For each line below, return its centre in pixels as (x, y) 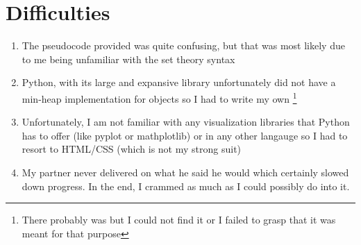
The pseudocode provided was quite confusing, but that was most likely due (183, 45)
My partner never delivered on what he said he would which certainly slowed (185, 172)
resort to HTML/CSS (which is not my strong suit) (132, 149)
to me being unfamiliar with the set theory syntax (128, 59)
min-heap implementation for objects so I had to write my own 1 (159, 97)
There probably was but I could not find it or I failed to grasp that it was (179, 220)
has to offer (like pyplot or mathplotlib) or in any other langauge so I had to (185, 135)
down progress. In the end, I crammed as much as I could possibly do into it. (186, 186)
